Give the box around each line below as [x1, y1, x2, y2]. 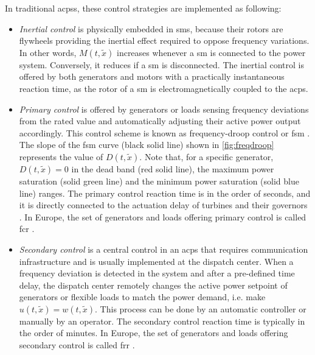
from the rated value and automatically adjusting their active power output [19, 114, 301, 127]
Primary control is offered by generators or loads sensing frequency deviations [19, 102, 309, 115]
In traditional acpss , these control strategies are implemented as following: [5, 2, 282, 14]
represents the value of [19, 150, 103, 163]
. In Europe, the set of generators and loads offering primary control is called [19, 210, 306, 223]
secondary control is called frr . [19, 339, 135, 351]
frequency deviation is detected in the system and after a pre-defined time [19, 267, 295, 279]
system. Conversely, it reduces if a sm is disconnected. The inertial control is [19, 58, 304, 71]
